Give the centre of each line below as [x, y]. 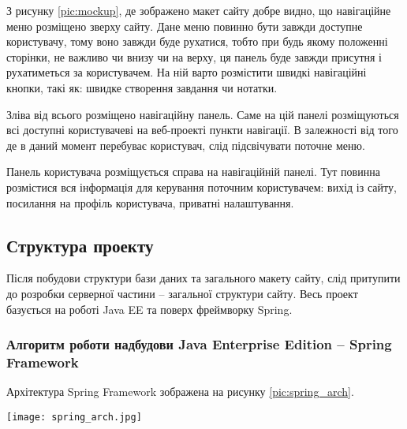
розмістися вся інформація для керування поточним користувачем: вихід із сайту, [202, 187]
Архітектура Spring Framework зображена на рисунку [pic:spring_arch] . [180, 392]
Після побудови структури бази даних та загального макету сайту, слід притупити [203, 278]
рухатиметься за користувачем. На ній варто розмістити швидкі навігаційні [187, 72]
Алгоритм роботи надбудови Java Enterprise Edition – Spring [199, 344]
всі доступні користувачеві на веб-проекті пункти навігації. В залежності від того [202, 130]
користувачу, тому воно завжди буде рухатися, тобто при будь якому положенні [197, 41]
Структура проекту [80, 245]
